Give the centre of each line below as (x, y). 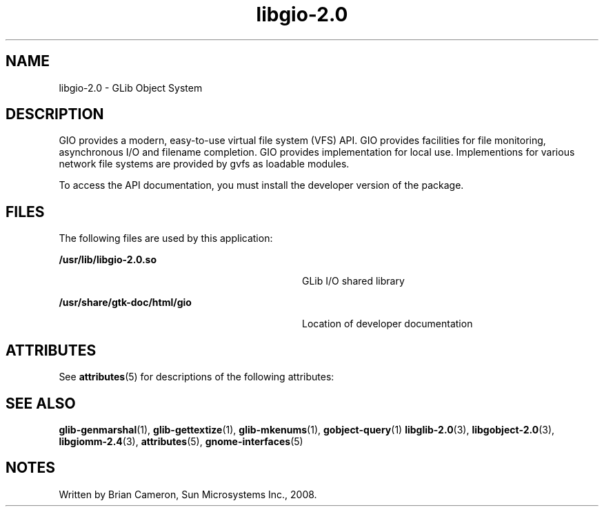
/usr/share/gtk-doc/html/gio (125, 303)
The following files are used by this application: (166, 238)
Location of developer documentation (387, 324)
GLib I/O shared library (353, 281)
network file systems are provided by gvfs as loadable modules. (204, 164)
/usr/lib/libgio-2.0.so (108, 260)
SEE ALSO (41, 403)
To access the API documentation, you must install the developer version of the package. (261, 185)
